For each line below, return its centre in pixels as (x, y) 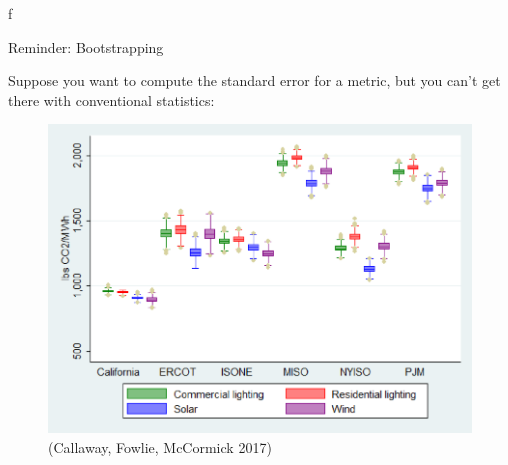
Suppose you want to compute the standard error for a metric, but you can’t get (254, 80)
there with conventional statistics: (111, 99)
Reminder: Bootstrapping (86, 46)
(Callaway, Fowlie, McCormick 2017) (160, 446)
